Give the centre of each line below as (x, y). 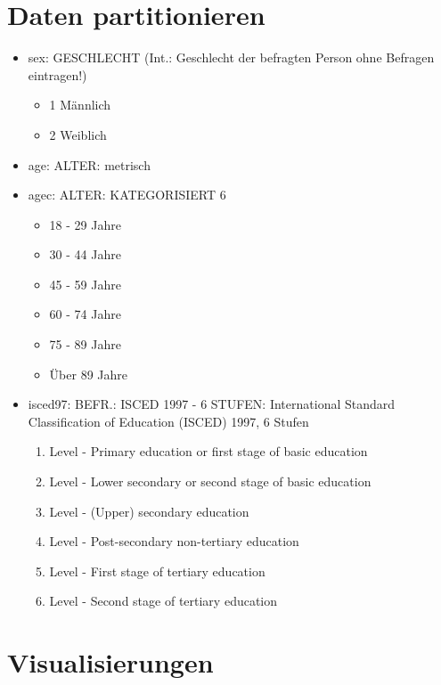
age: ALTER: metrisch (89, 164)
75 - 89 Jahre (85, 344)
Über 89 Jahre (88, 374)
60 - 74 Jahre (85, 314)
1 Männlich (80, 105)
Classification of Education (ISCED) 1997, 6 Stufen (168, 421)
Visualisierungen (110, 662)
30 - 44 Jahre (85, 254)
